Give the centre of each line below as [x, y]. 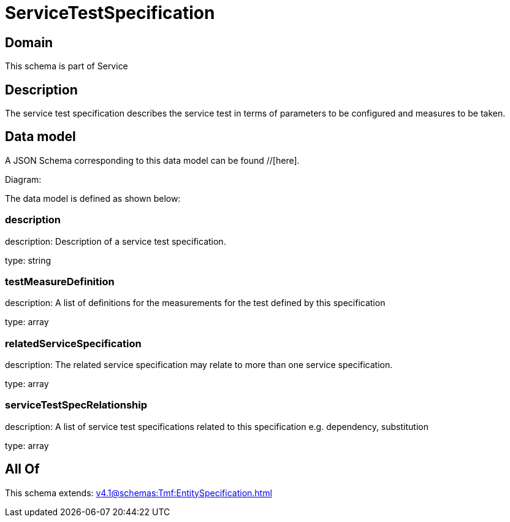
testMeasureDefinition [60, 281]
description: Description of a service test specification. [116, 241]
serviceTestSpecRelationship [76, 405]
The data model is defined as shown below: [93, 198]
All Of [22, 469]
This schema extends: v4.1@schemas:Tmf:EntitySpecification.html [139, 493]
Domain [29, 42]
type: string [28, 260]
